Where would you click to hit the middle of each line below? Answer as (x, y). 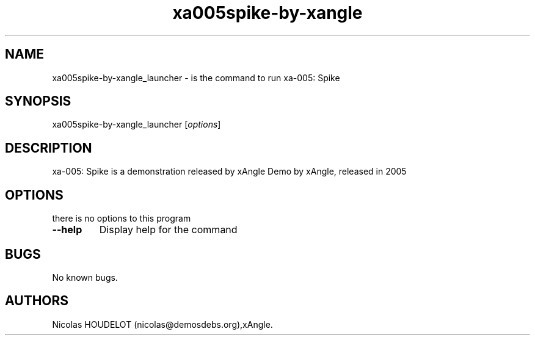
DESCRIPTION (49, 148)
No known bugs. (85, 277)
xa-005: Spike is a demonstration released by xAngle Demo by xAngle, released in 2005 (229, 172)
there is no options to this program (122, 219)
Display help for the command (168, 230)
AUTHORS (37, 301)
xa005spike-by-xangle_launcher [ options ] (136, 125)
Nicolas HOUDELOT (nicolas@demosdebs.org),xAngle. (162, 324)
